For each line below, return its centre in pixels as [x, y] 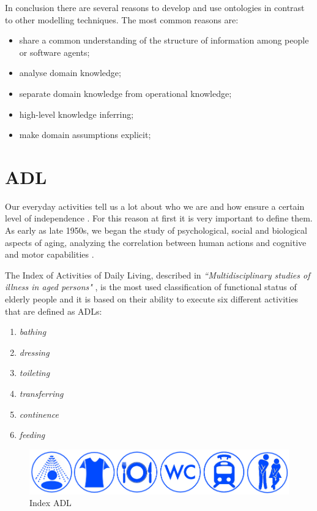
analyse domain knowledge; [70, 73]
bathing [33, 332]
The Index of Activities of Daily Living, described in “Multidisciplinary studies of [158, 275]
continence [39, 414]
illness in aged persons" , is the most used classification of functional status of [151, 287]
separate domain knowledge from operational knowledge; [125, 93]
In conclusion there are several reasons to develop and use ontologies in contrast [155, 7]
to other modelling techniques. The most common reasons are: [122, 19]
